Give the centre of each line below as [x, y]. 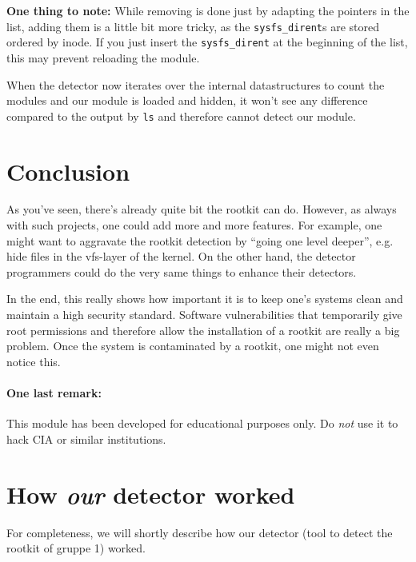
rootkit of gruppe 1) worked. [76, 548]
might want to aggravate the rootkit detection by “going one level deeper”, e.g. [200, 240]
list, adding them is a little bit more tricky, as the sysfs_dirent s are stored [193, 26]
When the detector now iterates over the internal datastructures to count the [196, 84]
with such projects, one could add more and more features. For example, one [194, 225]
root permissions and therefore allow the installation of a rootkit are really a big [203, 330]
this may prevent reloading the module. [103, 57]
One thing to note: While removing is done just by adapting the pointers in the [208, 10]
